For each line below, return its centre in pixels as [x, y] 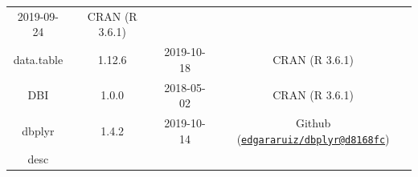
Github [313, 123]
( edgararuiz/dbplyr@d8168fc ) [313, 138]
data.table [38, 59]
